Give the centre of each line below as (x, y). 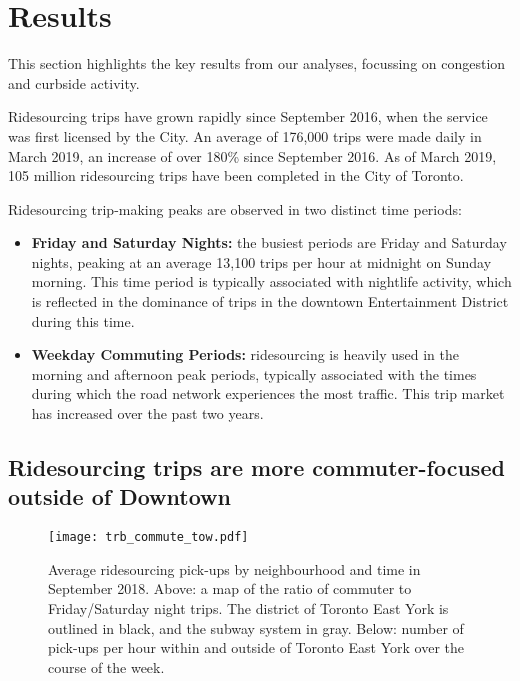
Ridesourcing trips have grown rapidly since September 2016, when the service (248, 116)
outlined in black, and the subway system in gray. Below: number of (256, 627)
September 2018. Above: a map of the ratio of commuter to (230, 588)
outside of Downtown (119, 496)
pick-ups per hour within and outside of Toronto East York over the (256, 647)
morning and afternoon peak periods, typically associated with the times (254, 373)
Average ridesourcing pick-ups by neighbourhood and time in (234, 568)
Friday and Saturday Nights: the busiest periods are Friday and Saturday (269, 242)
